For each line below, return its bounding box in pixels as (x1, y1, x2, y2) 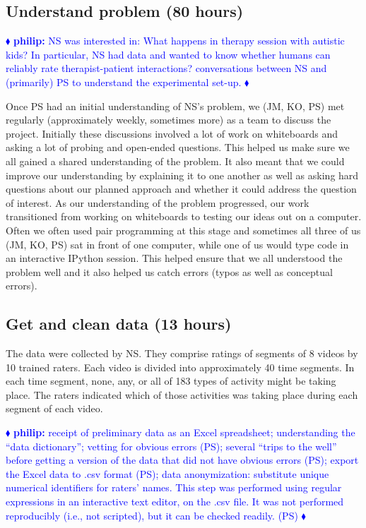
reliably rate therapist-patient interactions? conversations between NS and (6, 61, 327, 76)
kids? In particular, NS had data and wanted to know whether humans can (6, 47, 331, 61)
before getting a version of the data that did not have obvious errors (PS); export (6, 452, 359, 467)
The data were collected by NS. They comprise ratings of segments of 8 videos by (6, 346, 358, 361)
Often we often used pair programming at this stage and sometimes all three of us (6, 222, 361, 237)
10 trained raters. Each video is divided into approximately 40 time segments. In (6, 359, 355, 374)
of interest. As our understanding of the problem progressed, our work (6, 195, 309, 210)
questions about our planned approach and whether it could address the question (6, 181, 357, 196)
